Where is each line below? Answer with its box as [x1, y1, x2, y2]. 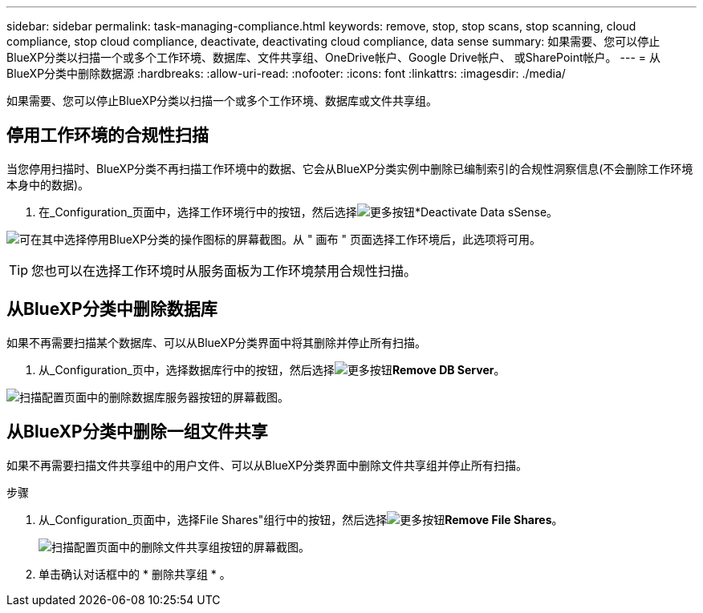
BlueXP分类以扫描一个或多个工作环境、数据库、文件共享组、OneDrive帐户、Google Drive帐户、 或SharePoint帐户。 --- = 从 [6, 50, 661, 64]
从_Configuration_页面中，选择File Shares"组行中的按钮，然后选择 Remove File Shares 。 [39, 512, 563, 526]
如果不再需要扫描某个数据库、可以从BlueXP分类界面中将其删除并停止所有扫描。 [6, 335, 427, 349]
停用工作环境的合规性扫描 [6, 125, 209, 146]
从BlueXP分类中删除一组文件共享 [6, 421, 268, 442]
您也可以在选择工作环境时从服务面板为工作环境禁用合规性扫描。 [31, 262, 417, 279]
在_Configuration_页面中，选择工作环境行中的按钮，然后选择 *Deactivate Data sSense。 [39, 204, 559, 219]
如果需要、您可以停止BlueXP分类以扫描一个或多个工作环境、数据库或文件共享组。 [6, 94, 438, 107]
